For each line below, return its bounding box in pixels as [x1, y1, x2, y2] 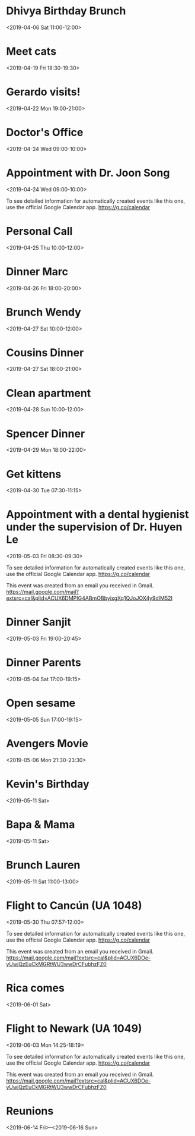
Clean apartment [6, 386, 91, 399]
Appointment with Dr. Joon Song [6, 166, 170, 180]
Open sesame [6, 697, 76, 710]
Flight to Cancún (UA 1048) [6, 899, 142, 912]
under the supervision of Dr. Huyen [6, 520, 183, 534]
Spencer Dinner [6, 427, 85, 440]
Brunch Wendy [6, 305, 81, 319]
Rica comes [6, 981, 65, 995]
